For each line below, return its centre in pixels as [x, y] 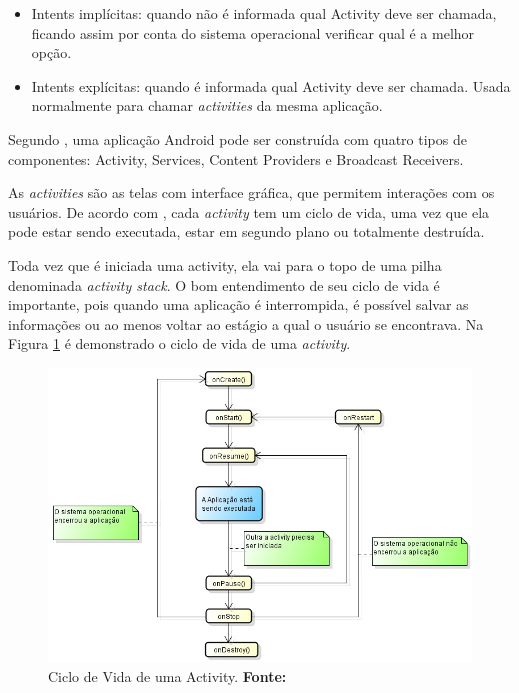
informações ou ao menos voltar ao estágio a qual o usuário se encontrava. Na [246, 323]
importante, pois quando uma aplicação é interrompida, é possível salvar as [238, 304]
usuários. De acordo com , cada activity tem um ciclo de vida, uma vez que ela [249, 211]
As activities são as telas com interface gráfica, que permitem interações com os [251, 192]
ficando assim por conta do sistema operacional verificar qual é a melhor [253, 32]
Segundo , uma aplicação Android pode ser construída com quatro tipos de [237, 138]
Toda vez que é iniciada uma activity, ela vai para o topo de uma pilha [225, 264]
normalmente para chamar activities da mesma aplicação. [207, 105]
